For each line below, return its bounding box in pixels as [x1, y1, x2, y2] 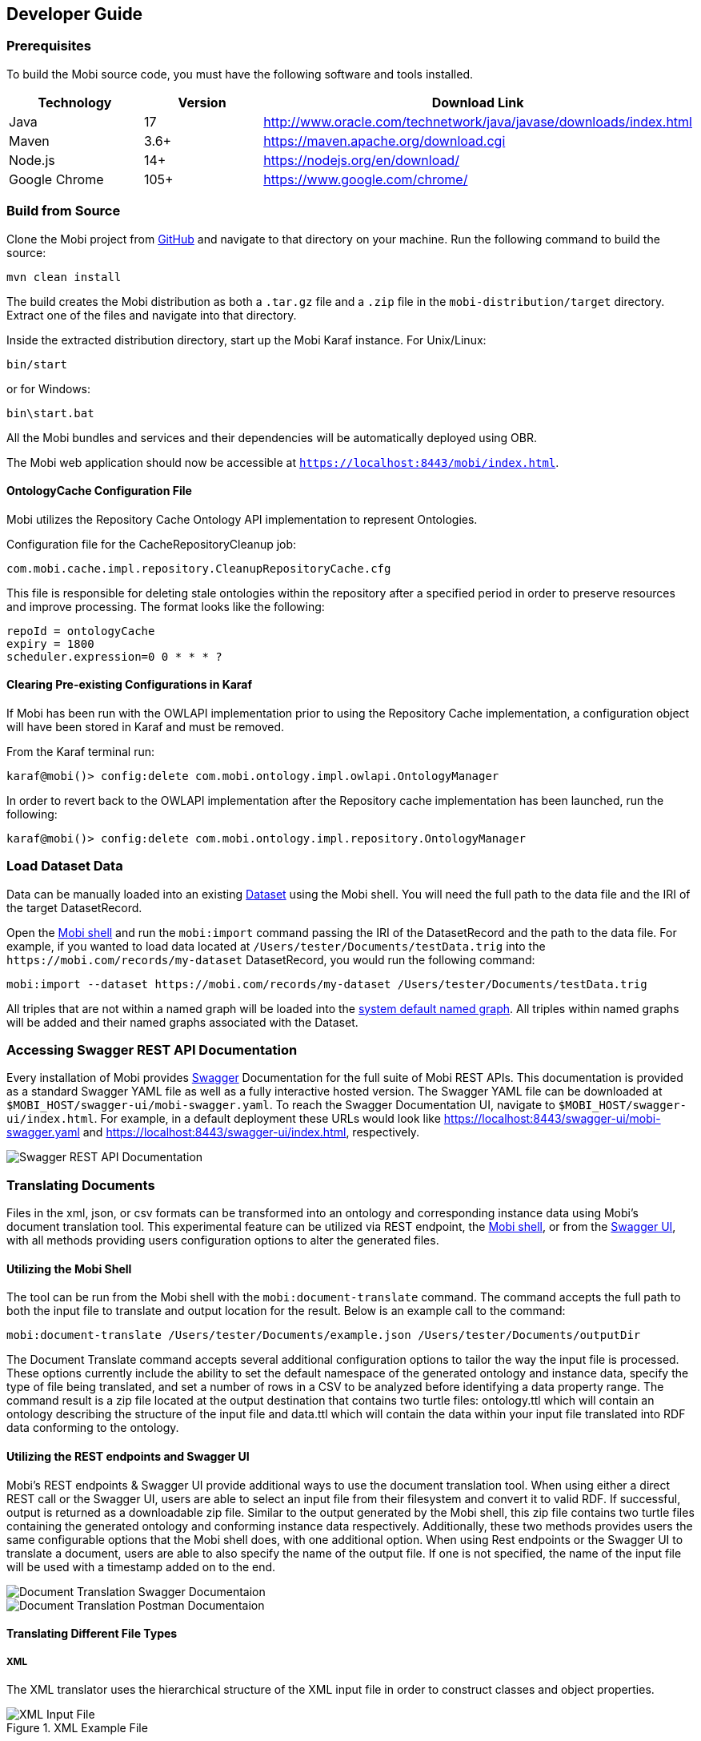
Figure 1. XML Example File [6, 1721, 148, 1735]
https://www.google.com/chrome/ [263, 171, 468, 187]
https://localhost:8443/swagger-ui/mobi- [443, 1112, 661, 1126]
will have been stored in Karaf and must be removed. [6, 719, 285, 734]
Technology [38, 94, 112, 111]
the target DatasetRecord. [6, 900, 142, 915]
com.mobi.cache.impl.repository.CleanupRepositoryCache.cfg [6, 561, 391, 575]
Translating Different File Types [6, 1626, 178, 1641]
